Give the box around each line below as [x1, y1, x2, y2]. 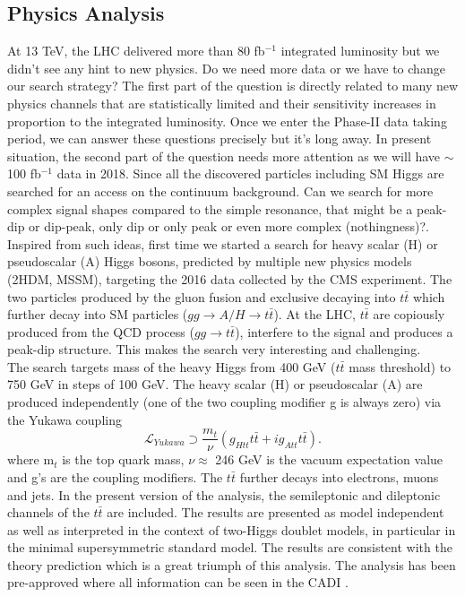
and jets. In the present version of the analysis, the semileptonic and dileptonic [7, 485, 441, 504]
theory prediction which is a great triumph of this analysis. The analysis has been [7, 555, 456, 574]
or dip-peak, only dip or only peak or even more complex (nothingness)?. [29, 217, 429, 236]
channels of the [7, 503, 90, 522]
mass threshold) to [349, 357, 452, 376]
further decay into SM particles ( [7, 305, 188, 324]
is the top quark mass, [62, 450, 185, 469]
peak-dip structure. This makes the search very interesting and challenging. [7, 340, 421, 359]
